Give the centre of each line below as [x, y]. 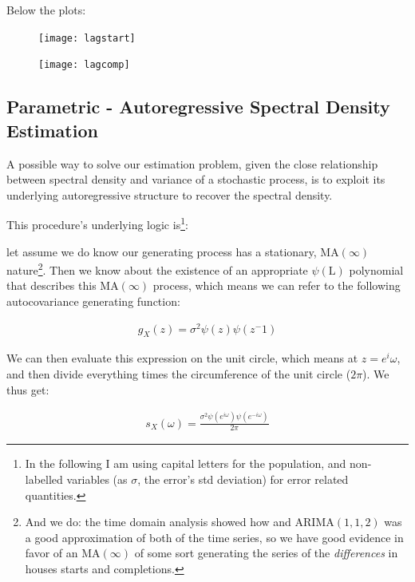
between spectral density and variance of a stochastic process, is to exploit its [196, 179]
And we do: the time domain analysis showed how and [158, 522]
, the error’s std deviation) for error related [243, 479]
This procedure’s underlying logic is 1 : [97, 223]
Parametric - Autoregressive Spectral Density [198, 107]
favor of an [51, 553]
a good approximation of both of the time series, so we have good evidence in [214, 537]
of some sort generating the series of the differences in [266, 553]
